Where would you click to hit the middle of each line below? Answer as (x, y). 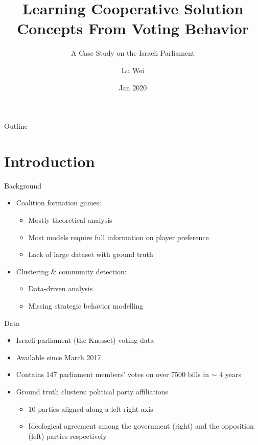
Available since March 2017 (58, 357)
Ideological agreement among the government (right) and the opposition (141, 426)
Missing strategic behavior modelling (86, 305)
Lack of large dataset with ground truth (91, 254)
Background (23, 185)
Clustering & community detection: (71, 271)
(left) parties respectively (67, 436)
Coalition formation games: (58, 203)
